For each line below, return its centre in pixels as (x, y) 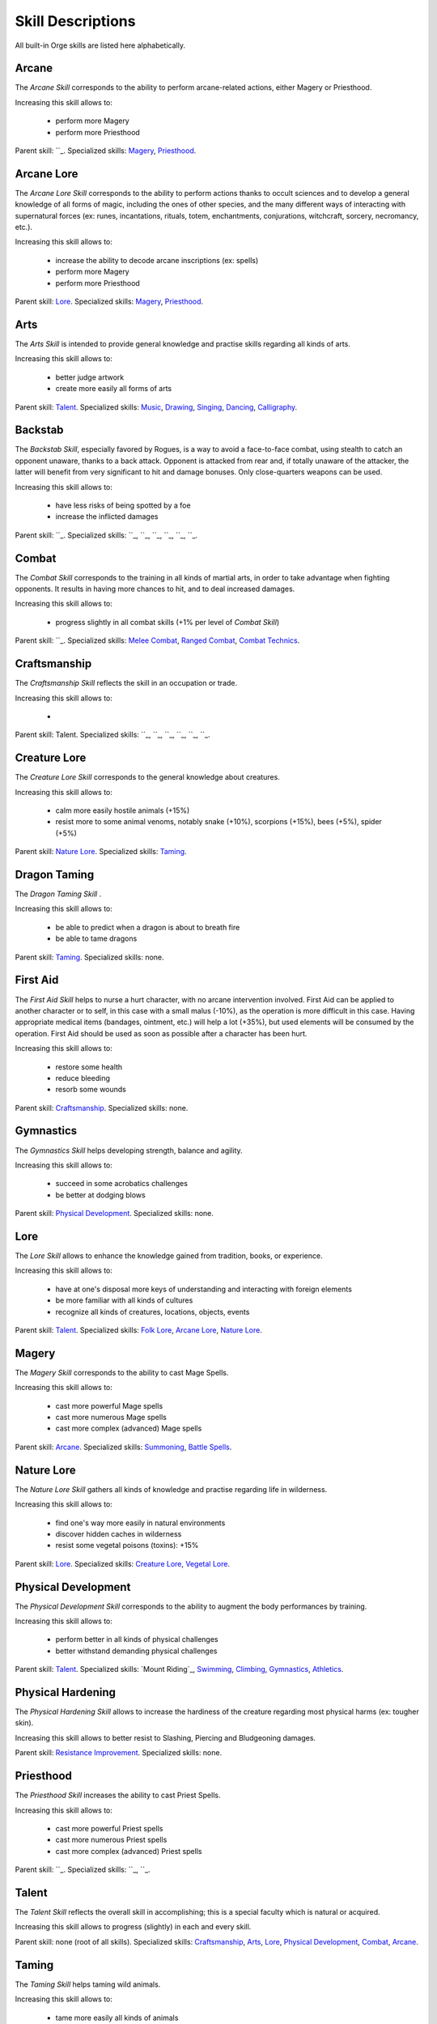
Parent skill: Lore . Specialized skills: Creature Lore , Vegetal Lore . (123, 1563)
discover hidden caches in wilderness (119, 1533)
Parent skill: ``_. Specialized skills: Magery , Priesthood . (106, 151)
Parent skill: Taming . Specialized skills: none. (90, 957)
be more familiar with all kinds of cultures (124, 1300)
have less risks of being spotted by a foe (123, 505)
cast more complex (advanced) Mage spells (129, 1428)
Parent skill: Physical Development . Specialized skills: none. (115, 1214)
